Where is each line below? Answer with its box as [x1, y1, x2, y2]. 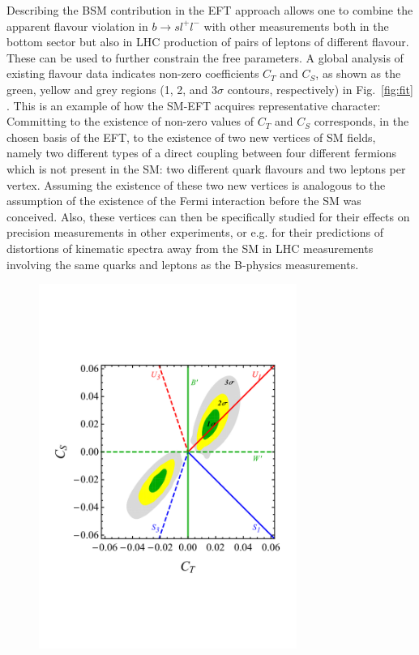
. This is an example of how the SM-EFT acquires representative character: [6, 96, 381, 113]
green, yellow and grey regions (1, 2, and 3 [6, 80, 217, 97]
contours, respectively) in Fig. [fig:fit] [227, 80, 413, 97]
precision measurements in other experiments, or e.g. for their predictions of [6, 224, 384, 241]
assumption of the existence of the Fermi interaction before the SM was [6, 192, 361, 209]
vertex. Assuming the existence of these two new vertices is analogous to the [6, 176, 386, 193]
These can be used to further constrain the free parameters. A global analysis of [6, 49, 404, 66]
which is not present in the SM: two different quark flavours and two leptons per [6, 160, 406, 177]
